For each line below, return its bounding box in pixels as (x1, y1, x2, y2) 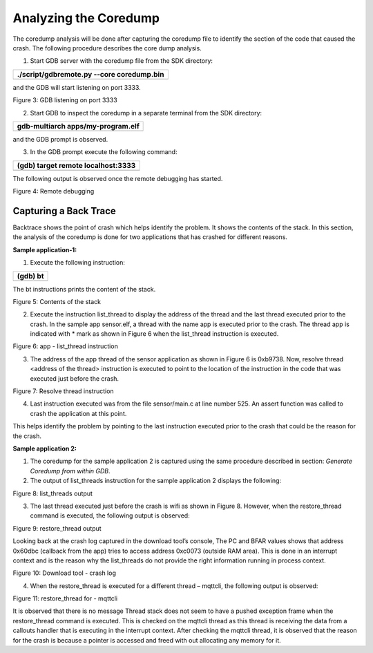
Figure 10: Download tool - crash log (12, 569, 117, 577)
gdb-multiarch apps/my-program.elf (17, 121, 140, 131)
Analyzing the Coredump (12, 10, 160, 26)
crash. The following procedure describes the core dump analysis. (12, 44, 202, 52)
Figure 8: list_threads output (12, 489, 93, 498)
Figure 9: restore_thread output (12, 524, 102, 532)
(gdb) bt (17, 271, 44, 281)
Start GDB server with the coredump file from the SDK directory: (30, 57, 213, 65)
